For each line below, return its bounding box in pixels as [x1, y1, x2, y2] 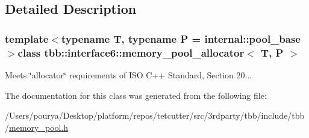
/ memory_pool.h [5, 121, 69, 133]
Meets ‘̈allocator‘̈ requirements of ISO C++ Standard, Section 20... [5, 68, 252, 81]
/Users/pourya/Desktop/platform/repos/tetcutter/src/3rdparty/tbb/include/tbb [5, 109, 305, 122]
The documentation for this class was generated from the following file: [5, 89, 267, 101]
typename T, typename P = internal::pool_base [61, 31, 301, 46]
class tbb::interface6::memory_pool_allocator [17, 45, 245, 60]
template [5, 31, 49, 46]
